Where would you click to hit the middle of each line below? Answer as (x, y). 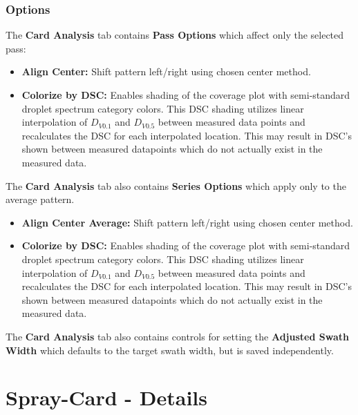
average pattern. (40, 199)
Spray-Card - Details (106, 397)
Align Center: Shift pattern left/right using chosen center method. (166, 71)
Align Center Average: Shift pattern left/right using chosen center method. (187, 222)
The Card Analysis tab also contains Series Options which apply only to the (176, 185)
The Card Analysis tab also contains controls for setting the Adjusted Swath (177, 336)
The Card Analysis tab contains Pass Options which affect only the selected (175, 35)
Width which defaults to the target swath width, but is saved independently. (170, 350)
